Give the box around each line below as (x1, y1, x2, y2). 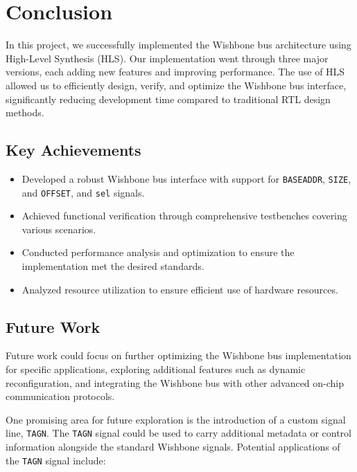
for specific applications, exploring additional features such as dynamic (6, 361, 306, 376)
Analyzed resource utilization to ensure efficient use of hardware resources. (21, 282, 338, 296)
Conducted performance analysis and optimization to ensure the (21, 245, 295, 260)
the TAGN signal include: (6, 453, 106, 467)
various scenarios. (21, 221, 96, 236)
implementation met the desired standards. (21, 258, 204, 273)
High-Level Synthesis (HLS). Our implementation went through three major (6, 51, 329, 65)
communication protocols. (6, 389, 115, 403)
